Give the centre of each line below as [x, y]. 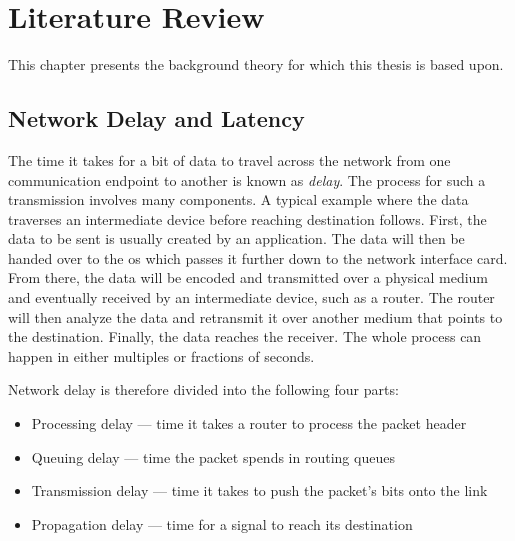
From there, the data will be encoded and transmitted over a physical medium [248, 277]
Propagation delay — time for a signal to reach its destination [222, 523]
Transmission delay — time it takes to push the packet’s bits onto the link [259, 490]
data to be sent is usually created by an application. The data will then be [236, 238]
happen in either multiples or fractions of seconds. [161, 355]
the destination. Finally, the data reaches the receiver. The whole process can [245, 336]
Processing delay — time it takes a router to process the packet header [249, 423]
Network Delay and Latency [156, 118]
